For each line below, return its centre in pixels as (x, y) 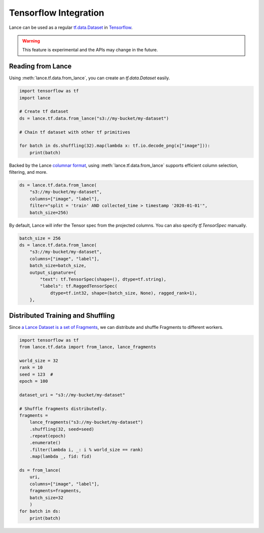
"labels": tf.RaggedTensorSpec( (78, 286)
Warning (31, 41)
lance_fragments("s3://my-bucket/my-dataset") (87, 422)
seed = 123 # (36, 374)
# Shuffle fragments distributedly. (63, 408)
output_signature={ (53, 272)
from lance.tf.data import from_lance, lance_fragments (88, 347)
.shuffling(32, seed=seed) (62, 429)
